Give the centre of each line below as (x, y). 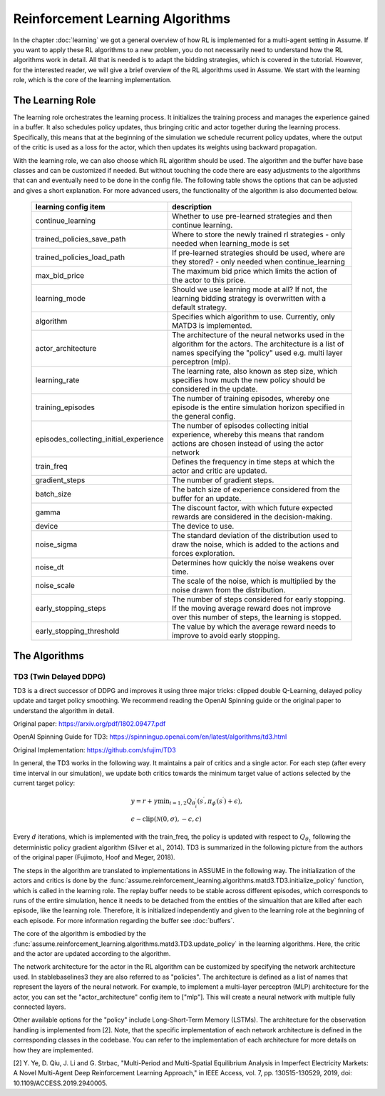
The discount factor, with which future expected (252, 508)
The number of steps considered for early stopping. (258, 599)
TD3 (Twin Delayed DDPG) (60, 677)
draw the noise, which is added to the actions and (255, 544)
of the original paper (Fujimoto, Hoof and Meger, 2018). (94, 857)
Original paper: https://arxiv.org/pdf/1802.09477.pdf (89, 724)
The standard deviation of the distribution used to (255, 536)
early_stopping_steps (71, 609)
